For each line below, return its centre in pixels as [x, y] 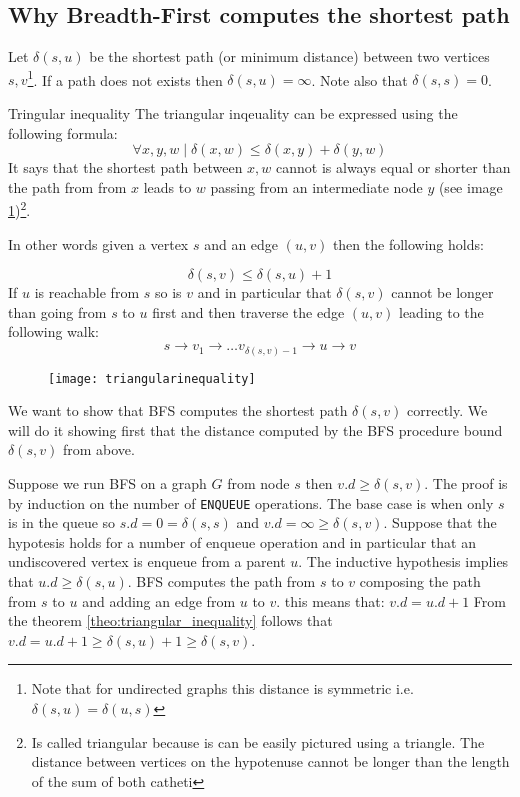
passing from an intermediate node [316, 186]
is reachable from [87, 292]
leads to [167, 186]
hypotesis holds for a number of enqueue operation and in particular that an [242, 541]
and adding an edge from [159, 600]
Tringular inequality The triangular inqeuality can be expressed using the [233, 113]
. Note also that [359, 79]
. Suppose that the [440, 522]
